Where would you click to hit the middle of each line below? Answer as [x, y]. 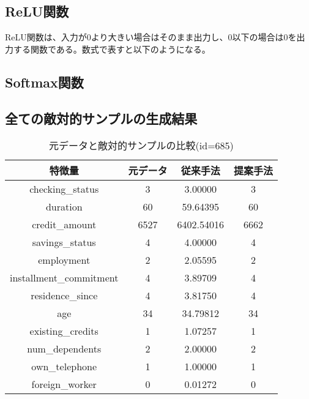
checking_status [64, 189]
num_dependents [64, 349]
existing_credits [64, 331]
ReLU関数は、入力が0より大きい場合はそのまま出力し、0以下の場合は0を [151, 37]
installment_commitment [64, 278]
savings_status [64, 242]
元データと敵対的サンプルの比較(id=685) [141, 146]
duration [64, 207]
